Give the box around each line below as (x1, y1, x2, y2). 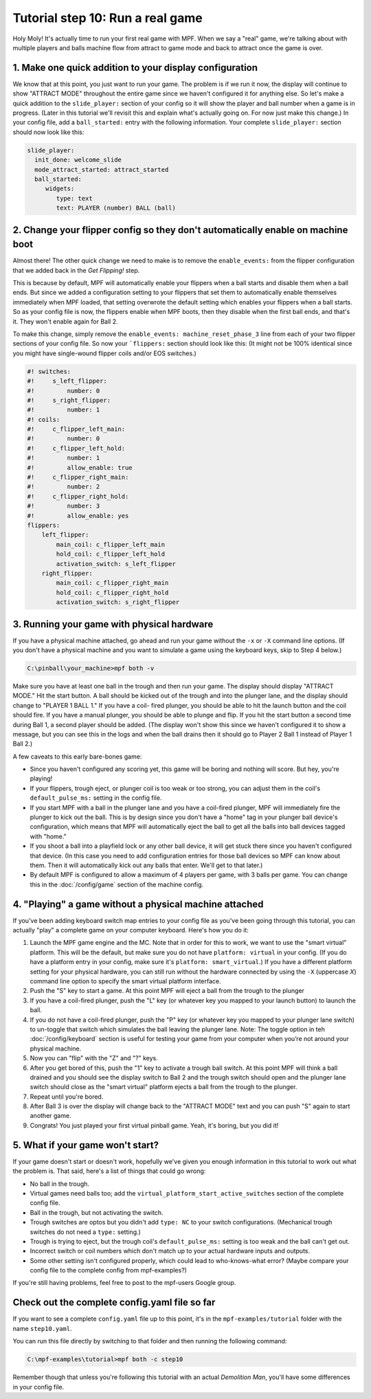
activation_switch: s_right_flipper (56, 598, 180, 606)
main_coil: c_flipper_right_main (56, 579, 169, 587)
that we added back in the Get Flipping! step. (12, 266, 140, 274)
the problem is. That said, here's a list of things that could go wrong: (12, 1167, 206, 1175)
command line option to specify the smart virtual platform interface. (30, 977, 221, 985)
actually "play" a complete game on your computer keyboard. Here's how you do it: (12, 926, 249, 934)
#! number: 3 (27, 502, 100, 510)
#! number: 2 (27, 483, 100, 491)
